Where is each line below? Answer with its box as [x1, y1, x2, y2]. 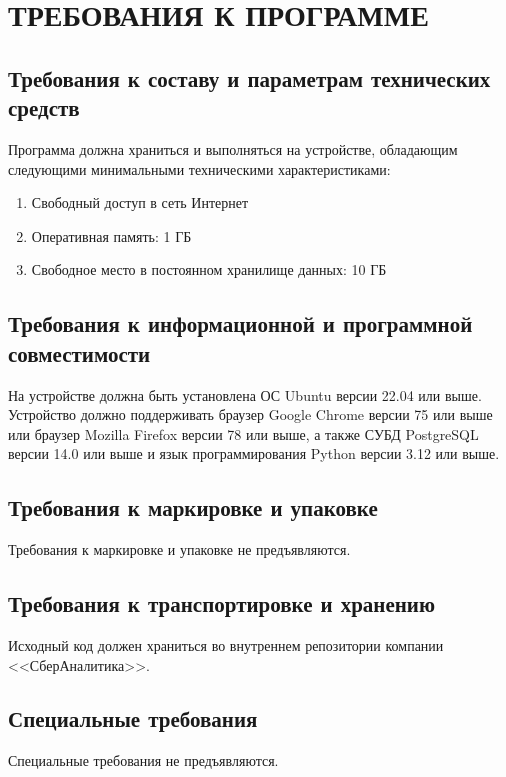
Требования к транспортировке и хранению [8, 588, 436, 619]
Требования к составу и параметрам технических [8, 62, 491, 93]
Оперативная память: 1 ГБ [31, 225, 192, 246]
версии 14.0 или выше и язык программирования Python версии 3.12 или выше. [8, 443, 500, 464]
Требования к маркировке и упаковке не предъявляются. [8, 539, 351, 560]
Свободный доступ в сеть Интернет [31, 192, 249, 213]
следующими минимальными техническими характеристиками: [8, 158, 391, 179]
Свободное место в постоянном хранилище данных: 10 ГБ [31, 259, 387, 280]
